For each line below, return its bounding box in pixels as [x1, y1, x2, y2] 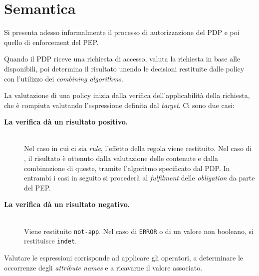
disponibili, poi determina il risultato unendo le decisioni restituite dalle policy [4, 63, 245, 73]
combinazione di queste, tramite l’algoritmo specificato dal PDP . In [24, 162, 230, 173]
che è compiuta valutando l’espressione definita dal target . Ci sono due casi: [4, 99, 235, 110]
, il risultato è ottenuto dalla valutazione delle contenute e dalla [24, 153, 219, 163]
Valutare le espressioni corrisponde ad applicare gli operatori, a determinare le [4, 252, 244, 262]
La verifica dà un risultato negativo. [4, 199, 130, 209]
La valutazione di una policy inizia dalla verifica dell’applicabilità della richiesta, [4, 90, 250, 100]
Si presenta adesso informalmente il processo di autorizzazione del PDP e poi [4, 27, 240, 37]
